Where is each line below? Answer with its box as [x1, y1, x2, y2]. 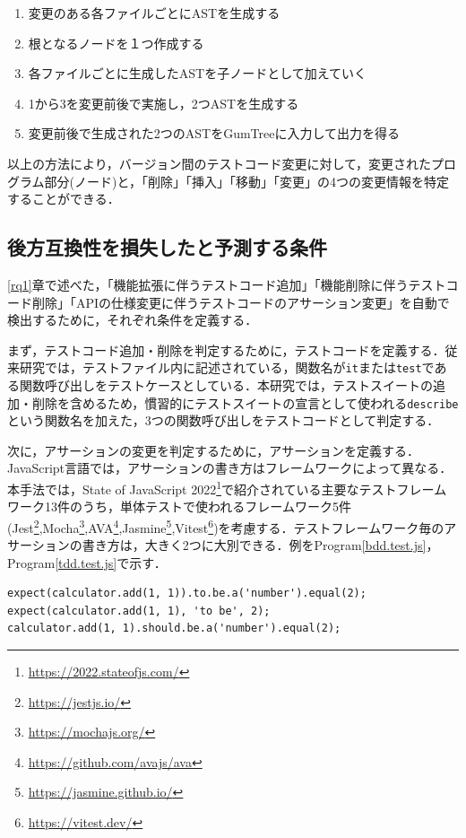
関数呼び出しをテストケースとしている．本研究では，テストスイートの [19, 375, 433, 394]
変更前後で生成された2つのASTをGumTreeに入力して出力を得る [28, 124, 401, 143]
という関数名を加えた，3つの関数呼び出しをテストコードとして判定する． [7, 411, 440, 430]
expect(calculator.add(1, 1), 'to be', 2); [7, 604, 271, 617]
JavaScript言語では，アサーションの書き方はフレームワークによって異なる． [7, 458, 453, 477]
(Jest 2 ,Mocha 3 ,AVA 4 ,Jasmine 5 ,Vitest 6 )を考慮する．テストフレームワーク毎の [7, 515, 444, 537]
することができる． [7, 189, 120, 208]
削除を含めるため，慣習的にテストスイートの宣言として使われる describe [31, 393, 459, 412]
